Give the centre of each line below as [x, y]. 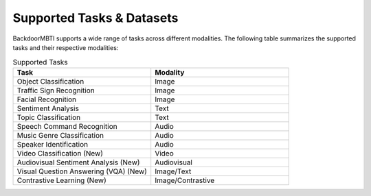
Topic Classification [49, 117]
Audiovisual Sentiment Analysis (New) [78, 162]
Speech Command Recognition [67, 126]
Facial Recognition [47, 99]
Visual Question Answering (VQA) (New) [82, 171]
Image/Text [173, 171]
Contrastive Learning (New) [61, 180]
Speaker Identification [53, 144]
